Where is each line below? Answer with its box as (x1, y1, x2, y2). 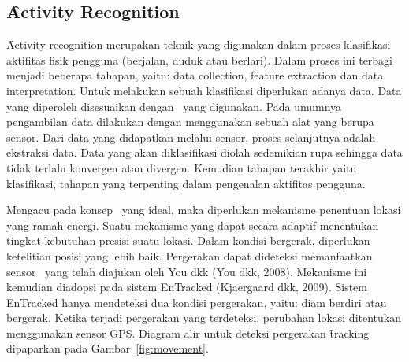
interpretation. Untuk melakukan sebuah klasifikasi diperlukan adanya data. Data (6, 82, 402, 98)
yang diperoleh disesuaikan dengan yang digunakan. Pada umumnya (6, 98, 342, 114)
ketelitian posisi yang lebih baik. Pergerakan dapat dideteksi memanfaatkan (6, 247, 373, 264)
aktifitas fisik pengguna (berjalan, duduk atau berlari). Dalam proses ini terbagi (6, 51, 393, 68)
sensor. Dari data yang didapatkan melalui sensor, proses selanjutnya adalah (6, 128, 376, 145)
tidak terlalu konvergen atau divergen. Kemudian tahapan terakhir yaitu (6, 159, 357, 175)
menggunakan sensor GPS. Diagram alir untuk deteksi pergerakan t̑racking (6, 324, 370, 341)
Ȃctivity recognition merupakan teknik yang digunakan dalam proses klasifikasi (6, 36, 391, 53)
